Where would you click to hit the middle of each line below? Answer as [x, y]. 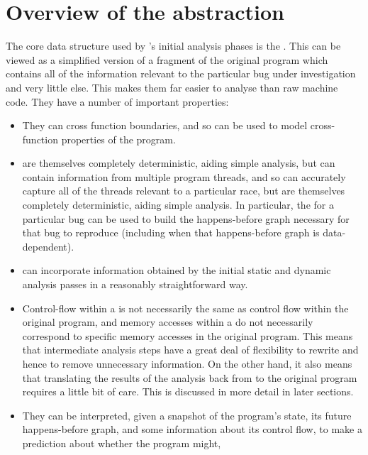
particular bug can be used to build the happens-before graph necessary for [186, 218]
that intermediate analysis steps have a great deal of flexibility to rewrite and [190, 350]
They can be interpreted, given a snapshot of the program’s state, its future [187, 415]
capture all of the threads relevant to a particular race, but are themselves [184, 191]
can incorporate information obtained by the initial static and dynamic [177, 270]
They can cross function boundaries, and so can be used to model [165, 125]
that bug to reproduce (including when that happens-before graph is [171, 232]
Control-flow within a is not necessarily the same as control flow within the [185, 308]
